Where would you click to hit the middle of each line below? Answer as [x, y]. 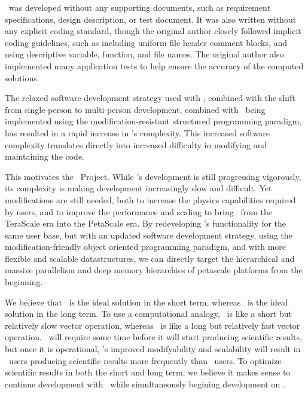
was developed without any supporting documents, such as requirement [139, 7]
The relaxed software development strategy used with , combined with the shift [150, 98]
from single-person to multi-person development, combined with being [135, 109]
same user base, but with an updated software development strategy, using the [149, 235]
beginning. [24, 282]
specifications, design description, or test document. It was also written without [151, 19]
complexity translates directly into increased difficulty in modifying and [136, 144]
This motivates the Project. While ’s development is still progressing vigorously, [153, 176]
